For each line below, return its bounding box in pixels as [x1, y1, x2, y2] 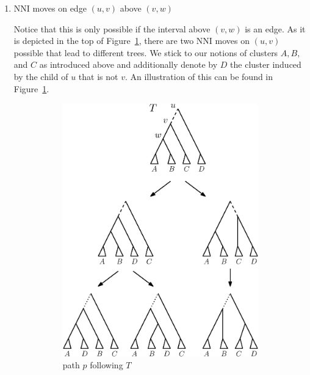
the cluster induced [230, 58, 301, 71]
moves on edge [32, 2, 87, 14]
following [90, 359, 123, 371]
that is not [78, 70, 118, 82]
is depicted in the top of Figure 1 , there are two [13, 34, 194, 47]
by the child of [13, 70, 68, 82]
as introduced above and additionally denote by [39, 58, 218, 71]
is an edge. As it [245, 22, 306, 35]
